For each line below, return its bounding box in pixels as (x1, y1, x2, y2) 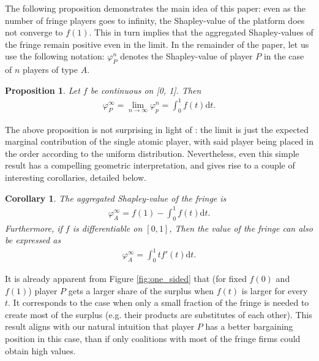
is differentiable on (72, 221, 143, 234)
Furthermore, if (5, 221, 62, 234)
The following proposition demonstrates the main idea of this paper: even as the (5, 2, 306, 14)
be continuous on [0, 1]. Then (90, 83, 201, 96)
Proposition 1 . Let (5, 83, 80, 96)
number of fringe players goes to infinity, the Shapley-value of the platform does (5, 13, 305, 26)
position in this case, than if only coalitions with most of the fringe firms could (5, 332, 301, 345)
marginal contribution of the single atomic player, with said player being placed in (5, 135, 313, 148)
